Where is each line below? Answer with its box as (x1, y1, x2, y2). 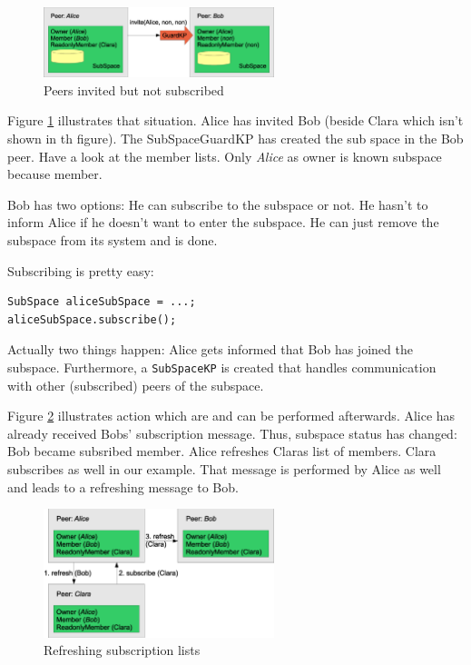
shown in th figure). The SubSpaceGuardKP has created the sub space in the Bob (7, 129, 464, 148)
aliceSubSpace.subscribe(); (7, 313, 177, 326)
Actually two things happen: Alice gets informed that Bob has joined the (7, 340, 413, 359)
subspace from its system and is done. (7, 231, 218, 249)
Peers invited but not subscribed (44, 80, 224, 99)
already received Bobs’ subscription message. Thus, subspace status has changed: (7, 423, 457, 442)
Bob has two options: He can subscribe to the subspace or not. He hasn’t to (7, 194, 428, 213)
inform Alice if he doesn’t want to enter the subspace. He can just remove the (7, 213, 439, 232)
